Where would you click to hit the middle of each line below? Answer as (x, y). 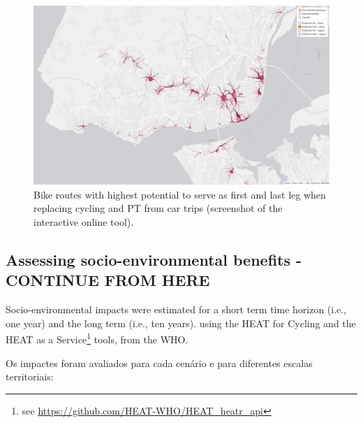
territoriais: (30, 377)
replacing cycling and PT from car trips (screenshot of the (158, 208)
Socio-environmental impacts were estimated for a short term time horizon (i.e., (176, 309)
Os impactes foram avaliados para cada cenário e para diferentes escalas (159, 363)
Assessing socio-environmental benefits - (154, 260)
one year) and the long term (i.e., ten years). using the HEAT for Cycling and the (181, 323)
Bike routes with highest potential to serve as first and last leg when (180, 194)
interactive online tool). (84, 222)
